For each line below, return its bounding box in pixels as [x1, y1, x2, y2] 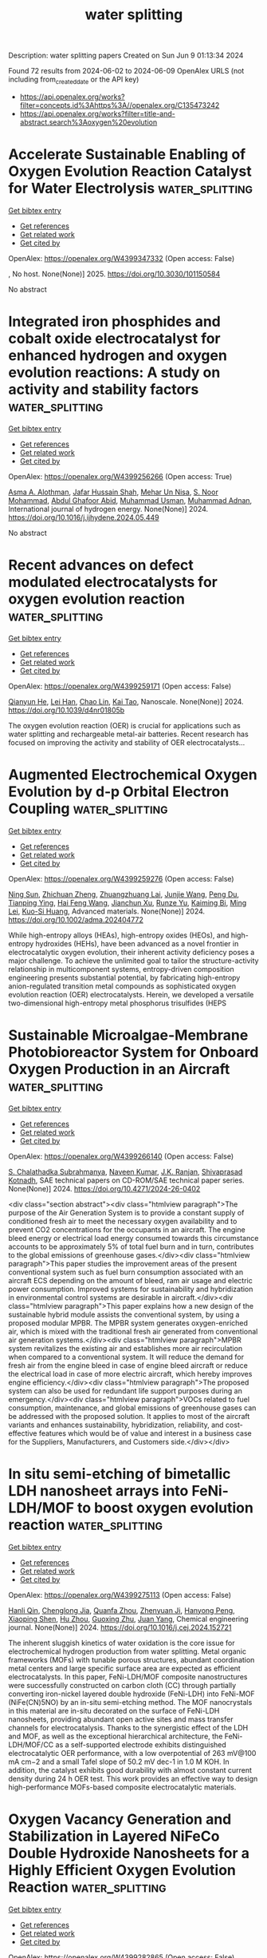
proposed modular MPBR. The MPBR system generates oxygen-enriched [8, 1318, 249, 1327]
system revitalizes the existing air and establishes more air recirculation [8, 1343, 243, 1353]
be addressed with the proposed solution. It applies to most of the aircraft [8, 1411, 250, 1421]
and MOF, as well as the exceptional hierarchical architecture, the [8, 1731, 223, 1741]
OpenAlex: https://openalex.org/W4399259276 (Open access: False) [8, 874, 234, 883]
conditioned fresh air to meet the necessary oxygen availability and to [8, 1216, 238, 1226]
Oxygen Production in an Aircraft [8, 1060, 230, 1078]
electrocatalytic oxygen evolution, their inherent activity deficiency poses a [8, 947, 255, 957]
